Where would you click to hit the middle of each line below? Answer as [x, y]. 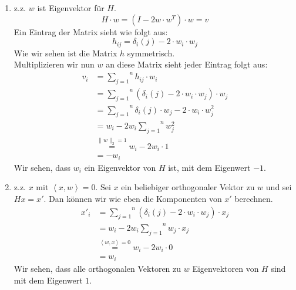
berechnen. [254, 198]
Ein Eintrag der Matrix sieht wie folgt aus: [91, 31]
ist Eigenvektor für [71, 8]
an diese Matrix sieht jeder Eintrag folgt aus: [187, 64]
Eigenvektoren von [226, 268]
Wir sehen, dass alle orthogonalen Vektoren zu [97, 268]
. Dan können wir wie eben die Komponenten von [133, 198]
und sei [279, 187]
